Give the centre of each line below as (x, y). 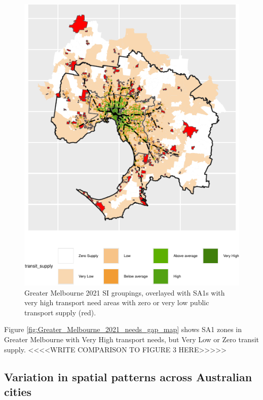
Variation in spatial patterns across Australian (128, 376)
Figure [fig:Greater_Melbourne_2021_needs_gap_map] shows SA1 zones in (123, 329)
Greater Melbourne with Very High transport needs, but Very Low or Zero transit (132, 339)
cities (18, 391)
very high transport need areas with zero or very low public (117, 302)
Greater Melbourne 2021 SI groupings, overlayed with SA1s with (125, 292)
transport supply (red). (60, 312)
